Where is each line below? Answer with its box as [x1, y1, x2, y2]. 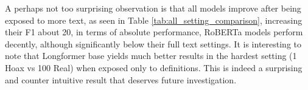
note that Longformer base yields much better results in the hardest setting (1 [5, 49, 297, 62]
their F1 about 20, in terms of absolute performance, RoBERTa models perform [5, 26, 303, 38]
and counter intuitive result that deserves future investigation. [5, 73, 237, 86]
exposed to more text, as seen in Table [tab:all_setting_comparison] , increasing [5, 13, 303, 26]
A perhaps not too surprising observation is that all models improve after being [5, 2, 301, 14]
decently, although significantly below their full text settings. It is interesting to [5, 37, 301, 50]
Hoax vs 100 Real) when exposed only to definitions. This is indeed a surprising [5, 61, 303, 74]
